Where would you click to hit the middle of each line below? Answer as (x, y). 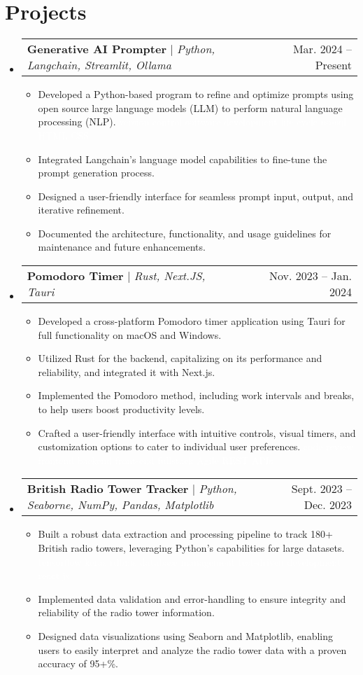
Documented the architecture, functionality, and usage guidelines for (185, 233)
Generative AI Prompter (97, 49)
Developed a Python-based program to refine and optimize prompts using (196, 94)
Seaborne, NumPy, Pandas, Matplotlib (120, 505)
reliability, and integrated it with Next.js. (127, 371)
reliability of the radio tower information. (126, 612)
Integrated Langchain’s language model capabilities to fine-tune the (183, 159)
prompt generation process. (96, 173)
